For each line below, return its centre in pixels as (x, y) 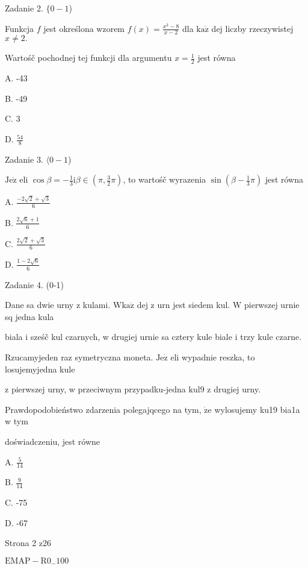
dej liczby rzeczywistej (252, 28)
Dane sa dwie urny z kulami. (58, 305)
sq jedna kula (29, 316)
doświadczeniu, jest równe (53, 441)
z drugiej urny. (234, 389)
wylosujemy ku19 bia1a (257, 409)
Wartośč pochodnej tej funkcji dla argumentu (88, 58)
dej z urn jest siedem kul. (183, 305)
